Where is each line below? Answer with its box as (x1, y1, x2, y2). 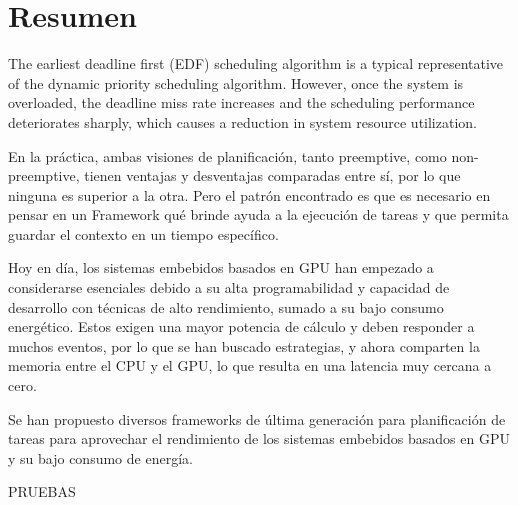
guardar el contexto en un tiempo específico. (8, 223, 279, 244)
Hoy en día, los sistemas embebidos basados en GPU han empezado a (8, 257, 434, 278)
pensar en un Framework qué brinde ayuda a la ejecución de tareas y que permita (8, 204, 509, 225)
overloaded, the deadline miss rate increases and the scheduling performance (8, 92, 475, 113)
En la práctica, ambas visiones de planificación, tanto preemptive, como (8, 145, 447, 166)
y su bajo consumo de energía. (8, 447, 193, 468)
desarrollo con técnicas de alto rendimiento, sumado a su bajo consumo (8, 296, 444, 317)
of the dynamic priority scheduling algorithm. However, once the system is (8, 72, 464, 93)
